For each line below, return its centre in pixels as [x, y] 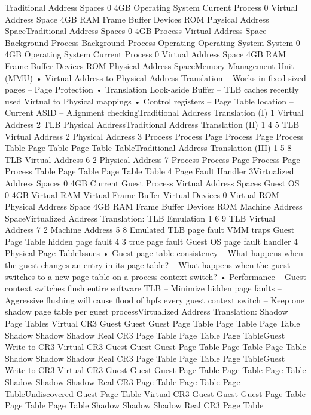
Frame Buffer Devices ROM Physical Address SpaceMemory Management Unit [150, 65]
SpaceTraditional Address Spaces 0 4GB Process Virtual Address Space [136, 31]
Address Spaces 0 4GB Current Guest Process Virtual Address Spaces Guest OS [152, 182]
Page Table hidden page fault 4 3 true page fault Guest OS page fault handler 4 [152, 241]
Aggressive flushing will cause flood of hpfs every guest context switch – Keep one [155, 299]
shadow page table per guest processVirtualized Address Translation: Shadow [147, 311]
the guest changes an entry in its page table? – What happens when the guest [148, 265]
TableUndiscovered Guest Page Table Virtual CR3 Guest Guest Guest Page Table [155, 393]
